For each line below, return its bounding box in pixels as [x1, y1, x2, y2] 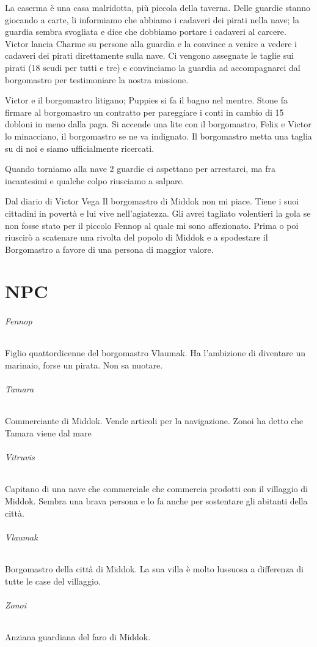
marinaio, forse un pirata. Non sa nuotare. [5, 359, 163, 372]
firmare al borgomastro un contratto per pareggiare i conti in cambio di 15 [5, 105, 284, 118]
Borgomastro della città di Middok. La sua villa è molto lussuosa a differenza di [5, 563, 304, 575]
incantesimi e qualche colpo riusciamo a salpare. [5, 174, 184, 187]
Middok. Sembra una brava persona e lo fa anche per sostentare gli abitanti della [5, 495, 308, 507]
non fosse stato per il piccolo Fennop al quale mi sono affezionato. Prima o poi [5, 219, 299, 231]
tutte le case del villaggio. [5, 574, 101, 587]
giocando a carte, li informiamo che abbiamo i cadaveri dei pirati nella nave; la [5, 13, 299, 26]
